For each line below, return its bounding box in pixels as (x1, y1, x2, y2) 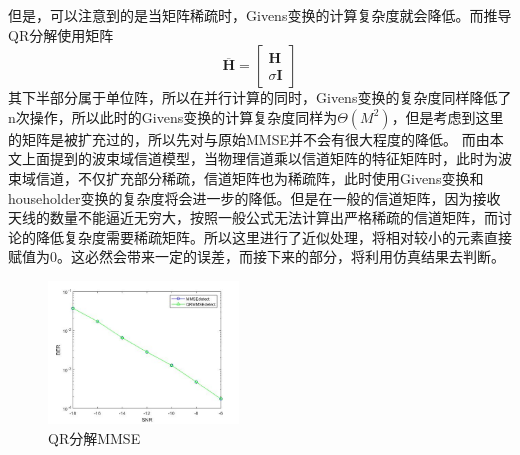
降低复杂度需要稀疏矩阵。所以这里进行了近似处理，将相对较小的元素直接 (35, 226, 512, 247)
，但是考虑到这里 (391, 106, 504, 127)
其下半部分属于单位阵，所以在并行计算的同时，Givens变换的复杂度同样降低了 (8, 87, 512, 108)
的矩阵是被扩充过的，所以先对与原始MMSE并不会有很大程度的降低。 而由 (8, 128, 490, 149)
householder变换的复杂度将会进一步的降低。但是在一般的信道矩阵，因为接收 (8, 187, 501, 208)
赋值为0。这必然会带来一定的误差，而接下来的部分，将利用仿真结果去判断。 (8, 246, 505, 267)
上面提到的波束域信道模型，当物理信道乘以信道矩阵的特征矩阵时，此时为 (21, 148, 498, 169)
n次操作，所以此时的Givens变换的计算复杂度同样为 (8, 106, 338, 127)
